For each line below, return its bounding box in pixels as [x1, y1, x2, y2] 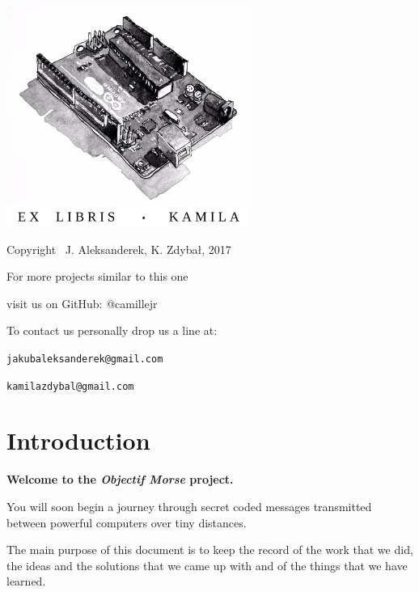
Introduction [6, 424, 150, 457]
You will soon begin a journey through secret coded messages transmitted [6, 497, 372, 514]
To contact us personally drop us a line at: [6, 322, 218, 339]
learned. [6, 573, 46, 590]
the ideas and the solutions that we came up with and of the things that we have [6, 556, 408, 573]
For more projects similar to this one [6, 268, 188, 285]
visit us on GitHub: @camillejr [6, 294, 158, 311]
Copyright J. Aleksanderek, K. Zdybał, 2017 [6, 240, 231, 257]
